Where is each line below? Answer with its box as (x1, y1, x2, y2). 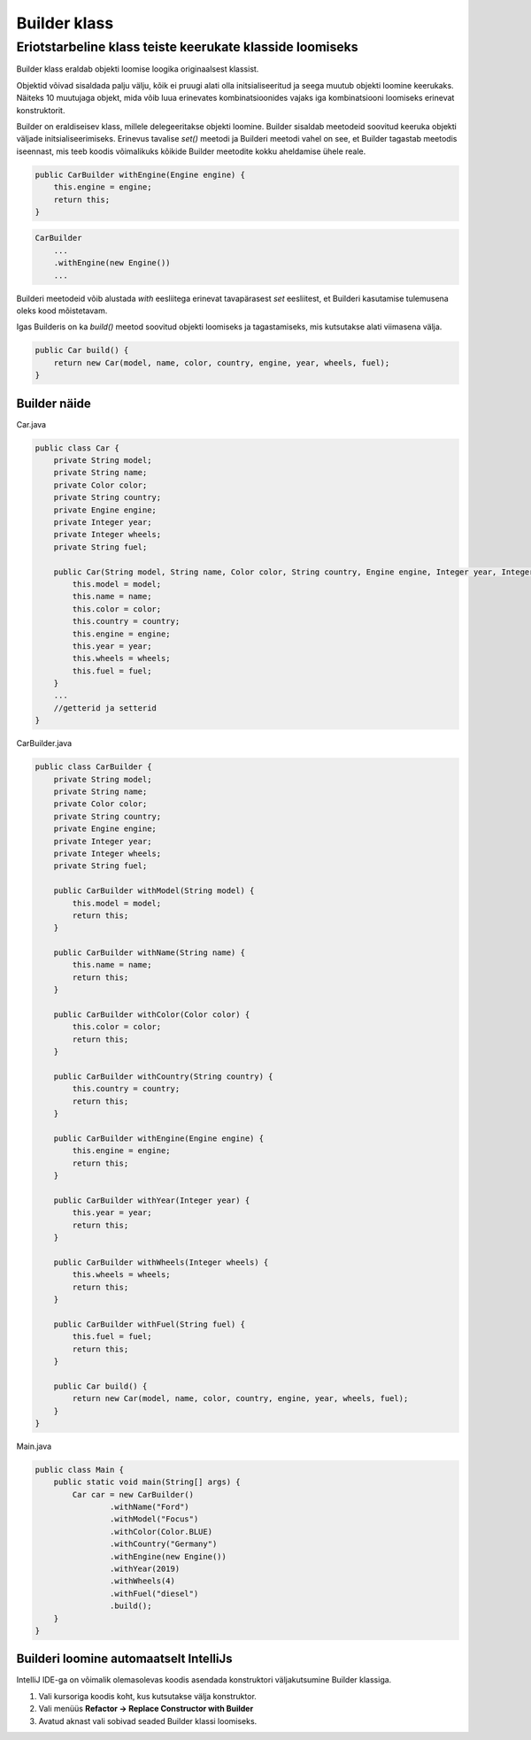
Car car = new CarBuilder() (72, 1490, 195, 1499)
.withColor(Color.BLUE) (109, 1527, 212, 1536)
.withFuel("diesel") (109, 1589, 199, 1598)
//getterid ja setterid (53, 703, 157, 712)
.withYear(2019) (109, 1564, 181, 1574)
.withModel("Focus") (109, 1514, 199, 1524)
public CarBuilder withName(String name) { (53, 948, 245, 958)
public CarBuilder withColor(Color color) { (53, 1010, 250, 1020)
